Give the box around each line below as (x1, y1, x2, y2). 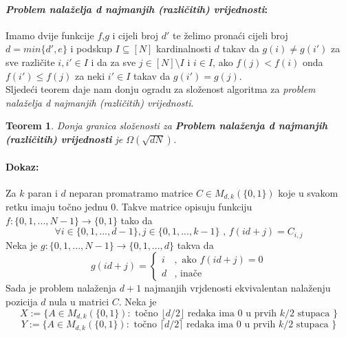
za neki (74, 68, 105, 83)
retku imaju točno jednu (6, 199, 108, 214)
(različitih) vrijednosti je (6, 131, 123, 146)
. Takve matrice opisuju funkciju (116, 199, 252, 214)
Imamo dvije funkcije (6, 28, 94, 42)
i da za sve (91, 54, 136, 69)
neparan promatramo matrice (69, 185, 193, 199)
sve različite (6, 54, 55, 69)
